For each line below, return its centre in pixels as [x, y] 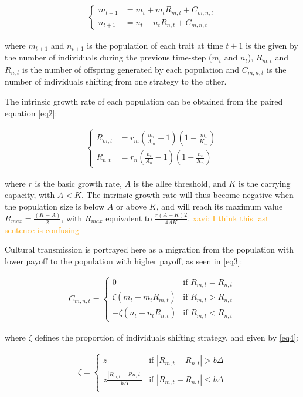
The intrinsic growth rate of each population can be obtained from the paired [144, 101]
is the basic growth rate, [78, 183]
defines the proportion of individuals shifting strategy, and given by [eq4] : [166, 337]
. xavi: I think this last [228, 218]
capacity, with [30, 195]
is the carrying [265, 183]
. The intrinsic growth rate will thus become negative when [187, 195]
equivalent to [129, 218]
